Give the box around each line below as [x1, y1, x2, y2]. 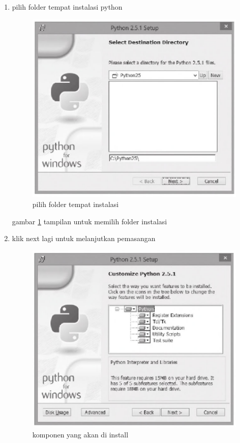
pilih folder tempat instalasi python [12, 2, 123, 12]
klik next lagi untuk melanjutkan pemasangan [12, 233, 156, 244]
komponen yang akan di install [32, 429, 129, 440]
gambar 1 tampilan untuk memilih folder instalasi [12, 216, 167, 226]
